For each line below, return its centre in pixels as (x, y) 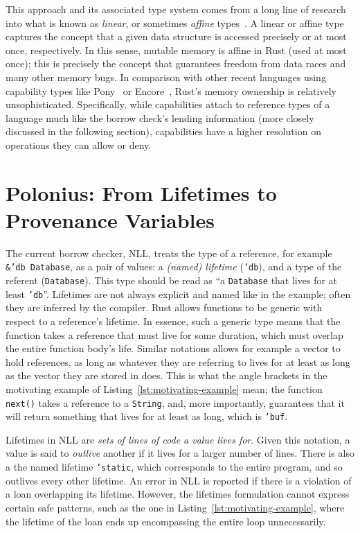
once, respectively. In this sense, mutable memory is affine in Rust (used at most (176, 50)
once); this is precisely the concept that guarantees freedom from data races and (176, 63)
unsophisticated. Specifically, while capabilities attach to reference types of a (168, 104)
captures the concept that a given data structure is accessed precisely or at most (176, 36)
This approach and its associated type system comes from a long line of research (176, 9)
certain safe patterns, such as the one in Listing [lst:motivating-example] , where (175, 507)
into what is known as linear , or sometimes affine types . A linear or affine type (175, 23)
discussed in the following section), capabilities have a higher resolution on (163, 131)
